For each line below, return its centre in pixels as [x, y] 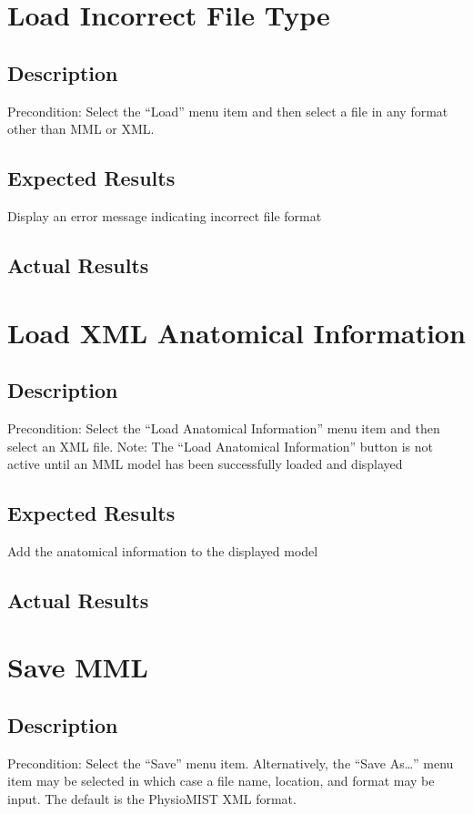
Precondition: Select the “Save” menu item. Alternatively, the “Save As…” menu [231, 763]
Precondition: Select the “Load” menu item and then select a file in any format [228, 111]
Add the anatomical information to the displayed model [163, 550]
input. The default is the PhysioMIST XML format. [152, 799]
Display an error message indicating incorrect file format [165, 215]
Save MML [78, 667]
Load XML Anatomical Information [236, 332]
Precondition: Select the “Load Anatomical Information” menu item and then [224, 427]
